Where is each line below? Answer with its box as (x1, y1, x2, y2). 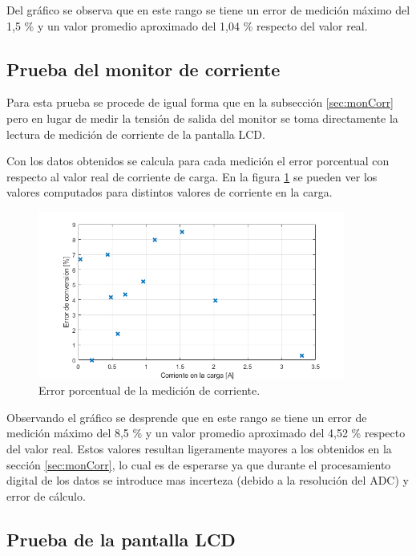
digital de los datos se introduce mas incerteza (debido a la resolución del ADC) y (6, 472, 409, 489)
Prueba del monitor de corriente (6, 56, 281, 81)
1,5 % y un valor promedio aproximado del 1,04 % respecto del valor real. (6, 17, 368, 34)
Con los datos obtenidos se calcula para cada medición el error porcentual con (6, 152, 390, 169)
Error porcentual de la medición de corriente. (38, 382, 261, 399)
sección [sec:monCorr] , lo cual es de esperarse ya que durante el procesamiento (6, 456, 391, 473)
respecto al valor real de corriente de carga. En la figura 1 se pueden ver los (6, 168, 378, 185)
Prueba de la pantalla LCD (6, 526, 236, 551)
